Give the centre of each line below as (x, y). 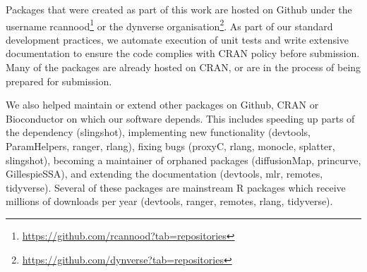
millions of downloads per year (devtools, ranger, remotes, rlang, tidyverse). (169, 201)
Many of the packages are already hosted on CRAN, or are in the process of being (183, 67)
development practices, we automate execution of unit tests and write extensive (178, 39)
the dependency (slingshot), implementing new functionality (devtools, (158, 132)
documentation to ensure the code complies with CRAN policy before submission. (183, 53)
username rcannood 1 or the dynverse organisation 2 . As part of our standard (169, 25)
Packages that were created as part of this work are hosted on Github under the (179, 9)
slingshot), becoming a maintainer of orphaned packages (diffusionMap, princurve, (183, 160)
